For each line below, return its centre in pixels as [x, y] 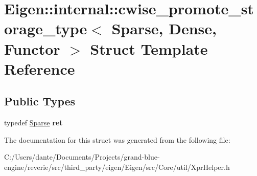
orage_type [46, 28]
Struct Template [149, 48]
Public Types [40, 101]
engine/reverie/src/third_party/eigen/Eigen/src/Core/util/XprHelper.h [117, 167]
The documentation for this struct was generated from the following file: [117, 139]
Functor [32, 48]
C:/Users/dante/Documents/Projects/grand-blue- [82, 157]
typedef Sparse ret [33, 123]
